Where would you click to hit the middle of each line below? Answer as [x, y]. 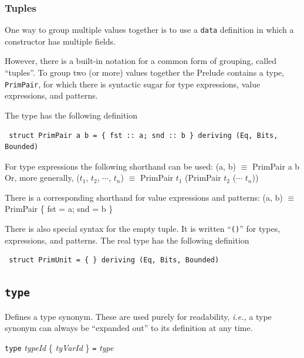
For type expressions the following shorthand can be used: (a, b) [120, 166]
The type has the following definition [71, 115]
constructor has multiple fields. [60, 41]
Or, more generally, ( [42, 178]
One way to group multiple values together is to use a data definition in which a [149, 30]
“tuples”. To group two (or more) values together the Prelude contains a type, [145, 72]
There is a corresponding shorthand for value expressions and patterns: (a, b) [144, 197]
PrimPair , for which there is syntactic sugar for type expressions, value [133, 84]
